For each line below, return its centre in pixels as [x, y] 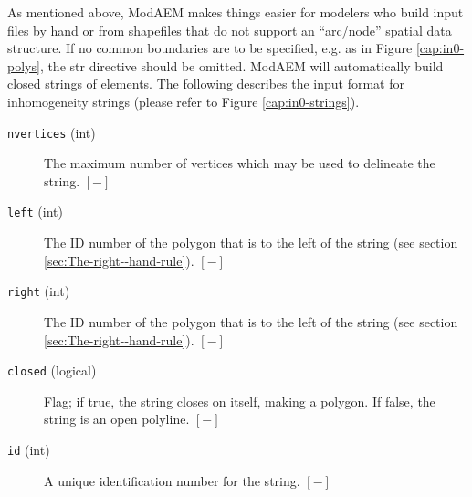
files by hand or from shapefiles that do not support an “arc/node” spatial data [230, 30]
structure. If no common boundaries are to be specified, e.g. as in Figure [210, 48]
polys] [24, 65]
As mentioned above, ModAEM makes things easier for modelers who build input [236, 12]
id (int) [29, 449]
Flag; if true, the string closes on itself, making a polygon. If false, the [240, 401]
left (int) [35, 211]
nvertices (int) [52, 132]
